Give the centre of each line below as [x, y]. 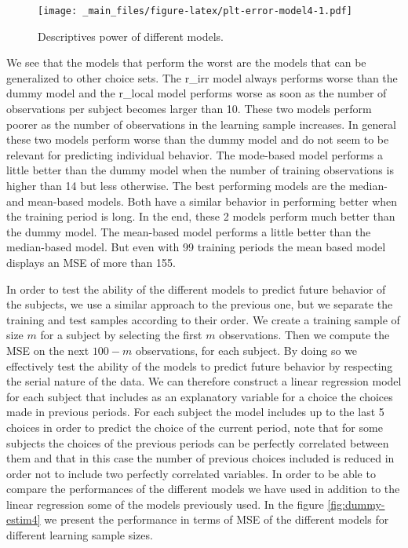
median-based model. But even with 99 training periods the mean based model [196, 247]
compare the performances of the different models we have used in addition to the [203, 489]
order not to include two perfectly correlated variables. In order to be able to [191, 473]
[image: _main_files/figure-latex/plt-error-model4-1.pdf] [195, 11]
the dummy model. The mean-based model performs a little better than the [189, 231]
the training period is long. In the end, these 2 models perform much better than [201, 216]
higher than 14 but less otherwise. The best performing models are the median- [197, 185]
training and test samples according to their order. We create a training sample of [203, 319]
